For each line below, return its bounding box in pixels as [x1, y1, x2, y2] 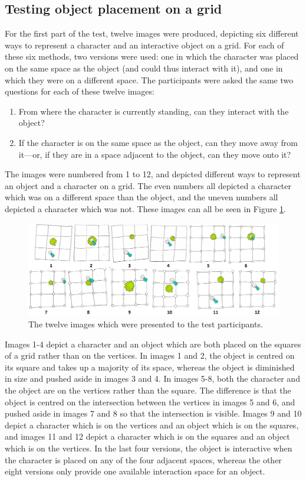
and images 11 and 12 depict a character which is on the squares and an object [5, 430, 290, 443]
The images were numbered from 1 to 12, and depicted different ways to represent [5, 168, 301, 180]
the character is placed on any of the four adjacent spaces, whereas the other [5, 453, 282, 466]
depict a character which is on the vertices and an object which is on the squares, [5, 418, 299, 431]
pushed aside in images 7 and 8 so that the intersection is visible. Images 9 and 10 [5, 407, 302, 420]
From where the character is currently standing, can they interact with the [18, 105, 289, 117]
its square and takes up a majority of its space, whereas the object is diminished [5, 360, 295, 373]
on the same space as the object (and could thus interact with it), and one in [5, 61, 283, 74]
